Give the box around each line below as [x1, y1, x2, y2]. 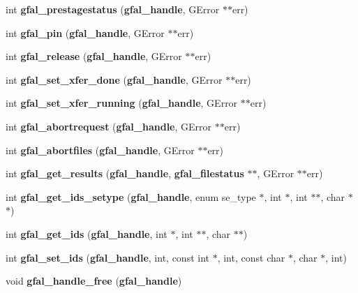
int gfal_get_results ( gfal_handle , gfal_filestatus [6, 166, 244, 181]
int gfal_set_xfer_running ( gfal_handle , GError [6, 96, 238, 110]
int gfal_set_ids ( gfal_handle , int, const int [6, 250, 210, 264]
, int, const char [217, 250, 285, 264]
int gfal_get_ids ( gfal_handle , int [6, 226, 167, 241]
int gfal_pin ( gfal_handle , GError [6, 25, 165, 40]
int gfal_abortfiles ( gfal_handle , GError [6, 142, 195, 157]
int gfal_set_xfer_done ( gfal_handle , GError [6, 72, 223, 87]
